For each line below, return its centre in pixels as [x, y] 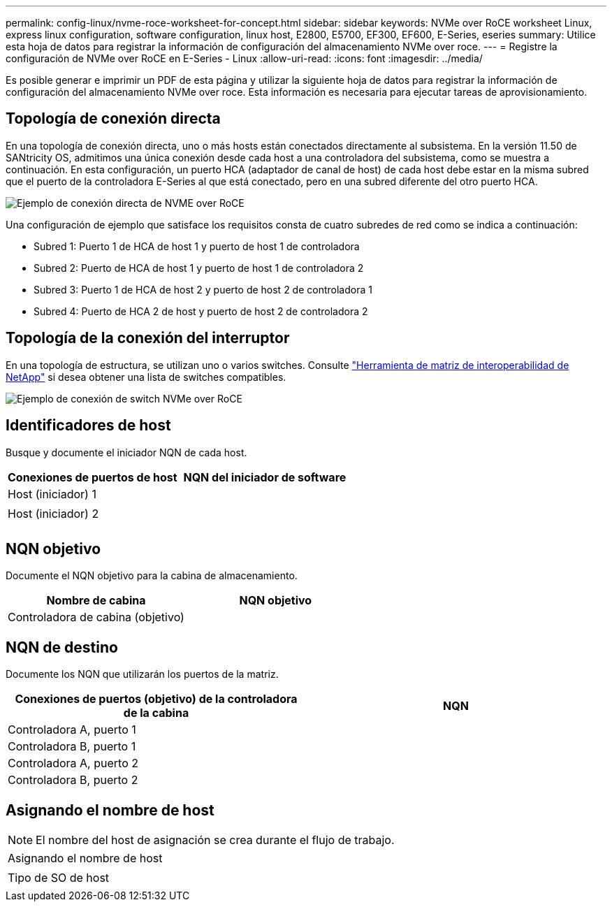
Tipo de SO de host [59, 878]
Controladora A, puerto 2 [73, 763]
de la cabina [156, 713]
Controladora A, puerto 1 [72, 730]
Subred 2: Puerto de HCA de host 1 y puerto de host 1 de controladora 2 [199, 268]
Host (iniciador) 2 [53, 513]
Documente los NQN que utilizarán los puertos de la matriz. [142, 674]
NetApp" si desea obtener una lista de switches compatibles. [146, 377]
